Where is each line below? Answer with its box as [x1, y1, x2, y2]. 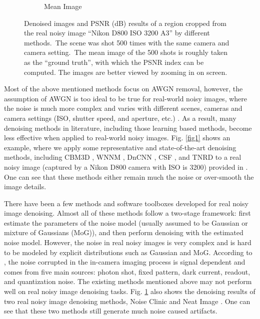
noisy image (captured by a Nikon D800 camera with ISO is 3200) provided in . [4, 161, 248, 172]
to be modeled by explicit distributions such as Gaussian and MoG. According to [4, 247, 252, 257]
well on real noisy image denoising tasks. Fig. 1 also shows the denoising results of [4, 286, 255, 297]
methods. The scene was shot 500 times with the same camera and [24, 37, 229, 47]
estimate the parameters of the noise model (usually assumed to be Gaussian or [4, 217, 248, 228]
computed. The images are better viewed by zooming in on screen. [24, 66, 227, 77]
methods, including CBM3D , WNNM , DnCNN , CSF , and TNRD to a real [4, 152, 241, 162]
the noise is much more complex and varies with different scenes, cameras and [4, 103, 242, 113]
